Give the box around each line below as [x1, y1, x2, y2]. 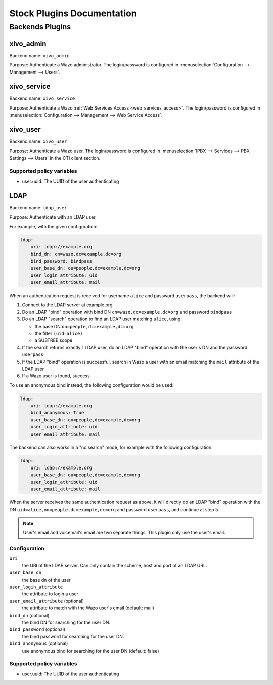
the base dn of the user [22, 576, 71, 583]
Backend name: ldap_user [9, 204, 67, 210]
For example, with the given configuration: [9, 223, 98, 229]
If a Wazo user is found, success [22, 373, 90, 379]
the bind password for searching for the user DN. [22, 633, 124, 639]
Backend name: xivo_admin [9, 52, 70, 58]
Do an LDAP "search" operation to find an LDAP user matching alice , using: [22, 316, 182, 322]
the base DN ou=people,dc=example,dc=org [34, 323, 134, 329]
